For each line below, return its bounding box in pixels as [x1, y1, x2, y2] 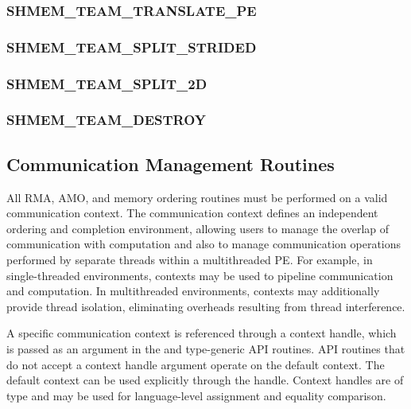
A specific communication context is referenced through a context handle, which [6, 325, 397, 341]
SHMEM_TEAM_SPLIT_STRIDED [6, 37, 257, 56]
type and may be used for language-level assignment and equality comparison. [6, 387, 386, 403]
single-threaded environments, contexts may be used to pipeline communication [6, 267, 394, 283]
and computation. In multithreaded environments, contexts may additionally [6, 282, 380, 299]
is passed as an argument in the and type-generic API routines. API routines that [6, 340, 405, 356]
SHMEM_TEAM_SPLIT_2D [6, 73, 207, 93]
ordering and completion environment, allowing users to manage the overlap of [6, 220, 390, 236]
